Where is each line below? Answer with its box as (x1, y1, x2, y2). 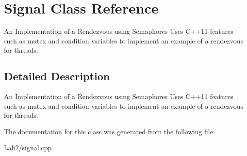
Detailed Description (4, 69, 110, 84)
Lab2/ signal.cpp (4, 142, 52, 153)
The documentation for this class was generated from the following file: (4, 126, 215, 136)
